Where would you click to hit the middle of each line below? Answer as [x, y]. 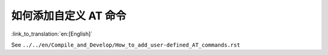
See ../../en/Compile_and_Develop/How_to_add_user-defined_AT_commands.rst [126, 45]
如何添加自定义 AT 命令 [69, 16]
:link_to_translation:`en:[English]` [52, 34]
